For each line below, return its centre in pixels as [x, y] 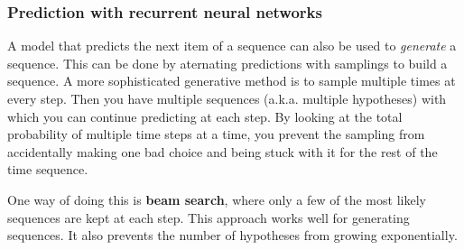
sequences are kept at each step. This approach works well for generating [209, 217]
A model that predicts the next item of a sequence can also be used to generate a [232, 46]
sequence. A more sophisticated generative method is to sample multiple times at [232, 81]
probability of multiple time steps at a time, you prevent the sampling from [216, 134]
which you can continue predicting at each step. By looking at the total [205, 116]
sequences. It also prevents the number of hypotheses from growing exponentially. [232, 235]
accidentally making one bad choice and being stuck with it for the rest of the [223, 151]
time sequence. [48, 169]
